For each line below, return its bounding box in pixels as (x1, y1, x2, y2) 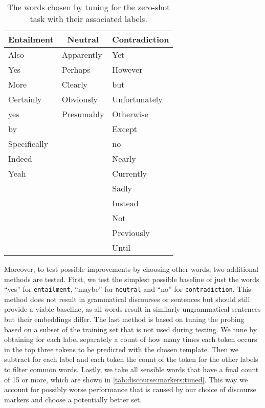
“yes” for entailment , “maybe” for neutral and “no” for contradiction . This (4, 284, 251, 294)
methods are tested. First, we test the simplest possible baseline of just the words (4, 273, 259, 284)
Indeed (8, 153, 32, 164)
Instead (112, 197, 139, 209)
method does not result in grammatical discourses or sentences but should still (4, 293, 250, 304)
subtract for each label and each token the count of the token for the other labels (4, 354, 258, 364)
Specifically (8, 138, 49, 149)
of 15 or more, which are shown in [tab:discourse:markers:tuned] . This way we (4, 374, 248, 384)
